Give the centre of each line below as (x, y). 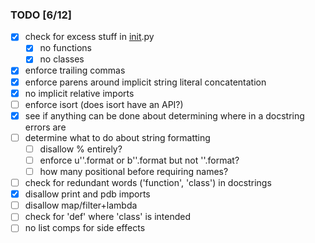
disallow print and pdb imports (87, 194)
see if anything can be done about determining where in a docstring (164, 115)
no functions (65, 48)
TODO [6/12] (41, 15)
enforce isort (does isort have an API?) (104, 104)
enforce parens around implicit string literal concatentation (145, 82)
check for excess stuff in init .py (89, 37)
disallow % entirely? (81, 149)
